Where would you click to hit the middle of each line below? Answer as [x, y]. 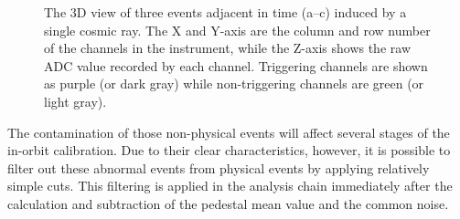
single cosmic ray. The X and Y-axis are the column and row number [237, 30]
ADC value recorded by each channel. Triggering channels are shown [236, 65]
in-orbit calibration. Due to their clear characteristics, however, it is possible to [229, 150]
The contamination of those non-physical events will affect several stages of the [229, 132]
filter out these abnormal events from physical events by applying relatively [219, 167]
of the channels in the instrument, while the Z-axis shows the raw [227, 48]
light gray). [75, 101]
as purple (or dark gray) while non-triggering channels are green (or [234, 83]
